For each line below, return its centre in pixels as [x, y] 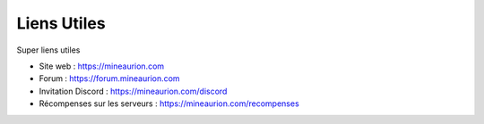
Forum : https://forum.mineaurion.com [109, 79]
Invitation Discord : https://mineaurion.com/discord [133, 91]
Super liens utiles [48, 50]
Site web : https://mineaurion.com [102, 66]
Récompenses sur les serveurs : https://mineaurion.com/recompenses [169, 103]
